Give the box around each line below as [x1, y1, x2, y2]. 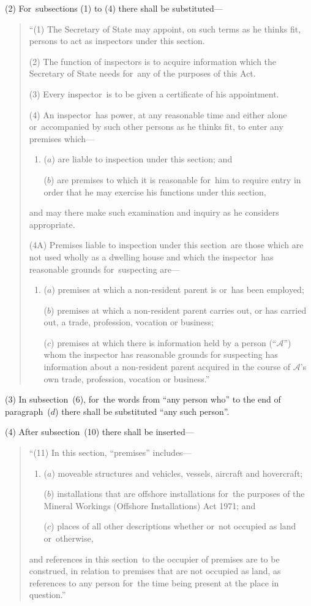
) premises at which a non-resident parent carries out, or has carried [51, 303, 307, 316]
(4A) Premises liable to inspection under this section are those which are [29, 238, 304, 251]
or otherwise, [43, 532, 94, 544]
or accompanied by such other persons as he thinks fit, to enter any [29, 120, 283, 133]
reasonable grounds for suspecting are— [29, 262, 181, 275]
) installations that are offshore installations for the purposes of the [51, 487, 305, 500]
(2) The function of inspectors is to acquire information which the [29, 55, 277, 67]
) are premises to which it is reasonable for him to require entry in [51, 173, 301, 186]
